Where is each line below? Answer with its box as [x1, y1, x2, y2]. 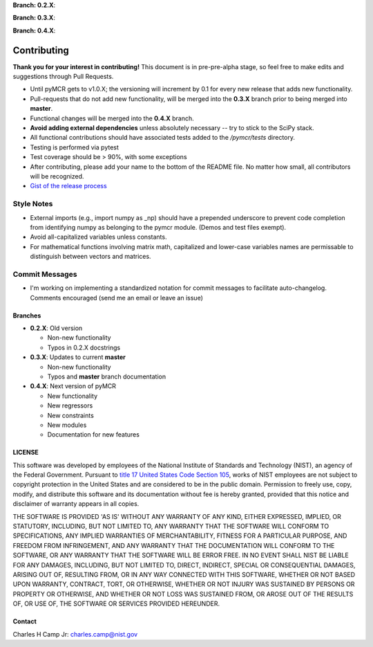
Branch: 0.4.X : [12, 26, 56, 35]
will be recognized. [30, 172, 84, 180]
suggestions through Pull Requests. [12, 73, 114, 81]
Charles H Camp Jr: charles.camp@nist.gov [12, 630, 138, 638]
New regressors [47, 401, 93, 410]
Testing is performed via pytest [30, 143, 119, 152]
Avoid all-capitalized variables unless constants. [30, 233, 167, 242]
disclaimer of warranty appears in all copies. [12, 500, 140, 508]
